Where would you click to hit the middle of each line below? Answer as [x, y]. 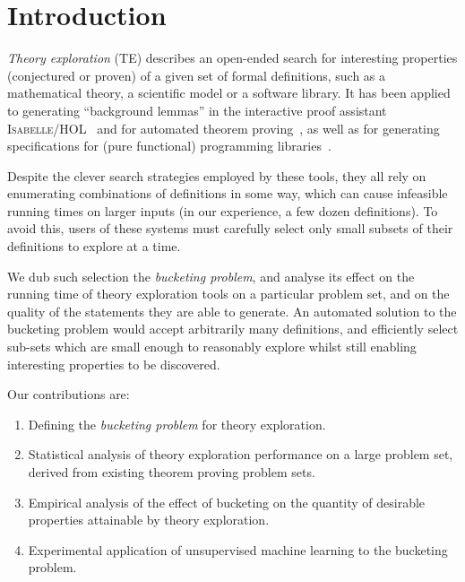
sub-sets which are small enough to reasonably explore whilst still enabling [212, 347]
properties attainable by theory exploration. [149, 520]
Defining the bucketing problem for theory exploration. [177, 424]
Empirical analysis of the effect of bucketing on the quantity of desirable [227, 502]
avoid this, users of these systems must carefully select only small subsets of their [230, 228]
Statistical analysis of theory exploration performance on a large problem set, [241, 454]
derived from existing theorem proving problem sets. [172, 472]
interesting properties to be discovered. [114, 364]
